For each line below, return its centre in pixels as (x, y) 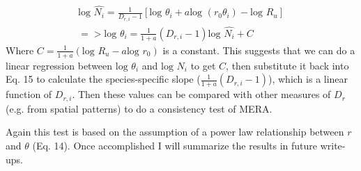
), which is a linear (308, 79)
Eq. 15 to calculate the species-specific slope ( (103, 79)
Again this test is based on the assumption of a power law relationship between (175, 132)
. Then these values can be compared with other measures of (201, 94)
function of (29, 94)
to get (203, 65)
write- (333, 146)
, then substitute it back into (287, 65)
